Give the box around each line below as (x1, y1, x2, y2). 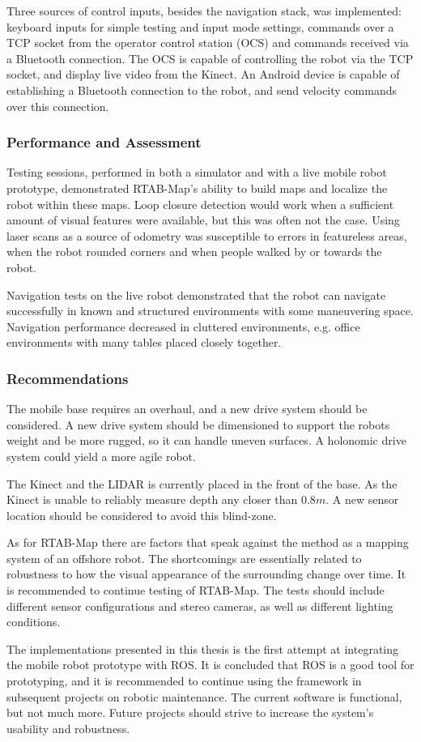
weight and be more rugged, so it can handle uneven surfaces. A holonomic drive (6, 432, 406, 449)
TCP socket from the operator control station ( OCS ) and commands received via (6, 34, 409, 51)
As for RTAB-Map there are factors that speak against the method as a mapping (6, 534, 409, 551)
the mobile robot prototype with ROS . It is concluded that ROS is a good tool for (6, 656, 415, 673)
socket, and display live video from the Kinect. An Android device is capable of (6, 66, 400, 83)
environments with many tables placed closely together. (6, 334, 282, 351)
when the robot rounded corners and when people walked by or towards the (6, 243, 382, 260)
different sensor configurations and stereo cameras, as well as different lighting (6, 597, 393, 614)
